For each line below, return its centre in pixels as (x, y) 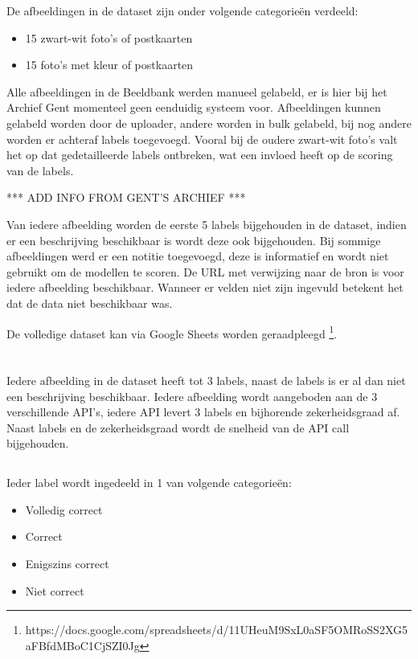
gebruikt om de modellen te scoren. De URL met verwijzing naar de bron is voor (205, 271)
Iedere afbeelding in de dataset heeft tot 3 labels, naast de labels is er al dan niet (206, 380)
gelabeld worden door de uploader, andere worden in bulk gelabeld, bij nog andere (209, 123)
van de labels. (40, 170)
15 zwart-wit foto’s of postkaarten (109, 37)
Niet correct (55, 590)
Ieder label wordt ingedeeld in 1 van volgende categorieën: (149, 483)
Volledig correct (64, 509)
